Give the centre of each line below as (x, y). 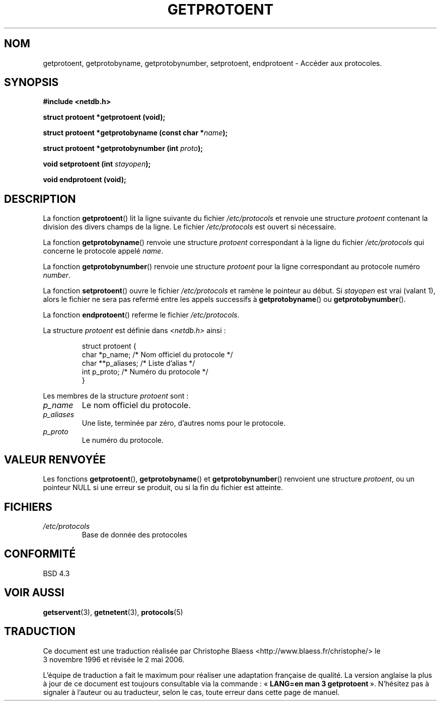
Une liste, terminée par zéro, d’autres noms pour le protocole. (184, 423)
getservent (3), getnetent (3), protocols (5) (113, 612)
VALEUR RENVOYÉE (55, 459)
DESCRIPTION (40, 199)
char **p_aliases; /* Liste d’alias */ (138, 363)
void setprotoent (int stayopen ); (97, 164)
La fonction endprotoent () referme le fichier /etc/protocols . (141, 315)
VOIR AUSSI (34, 593)
